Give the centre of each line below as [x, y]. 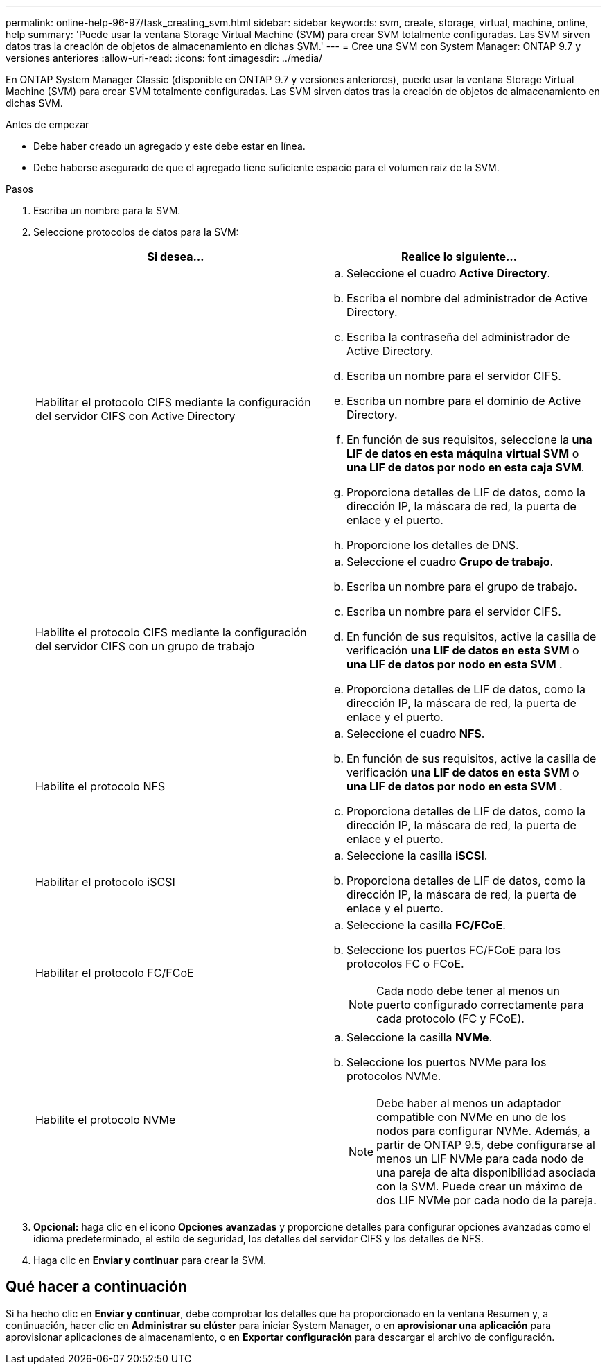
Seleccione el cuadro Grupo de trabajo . [450, 562]
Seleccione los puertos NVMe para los [447, 1062]
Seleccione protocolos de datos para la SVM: [136, 232]
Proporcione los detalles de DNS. [433, 545]
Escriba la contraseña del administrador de [458, 337]
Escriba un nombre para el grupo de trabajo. [462, 587]
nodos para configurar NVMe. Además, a [483, 1131]
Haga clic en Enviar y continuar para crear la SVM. [150, 1260]
